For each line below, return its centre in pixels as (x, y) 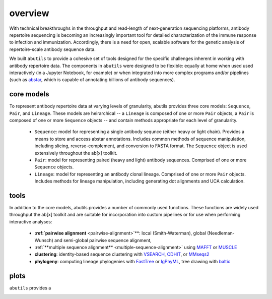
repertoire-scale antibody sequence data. (52, 49)
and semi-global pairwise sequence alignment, (103, 240)
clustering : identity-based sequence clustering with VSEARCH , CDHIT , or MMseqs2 (122, 254)
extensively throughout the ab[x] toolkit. (76, 153)
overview (29, 13)
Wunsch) (44, 240)
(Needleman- (221, 233)
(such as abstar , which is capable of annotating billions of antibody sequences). (92, 80)
